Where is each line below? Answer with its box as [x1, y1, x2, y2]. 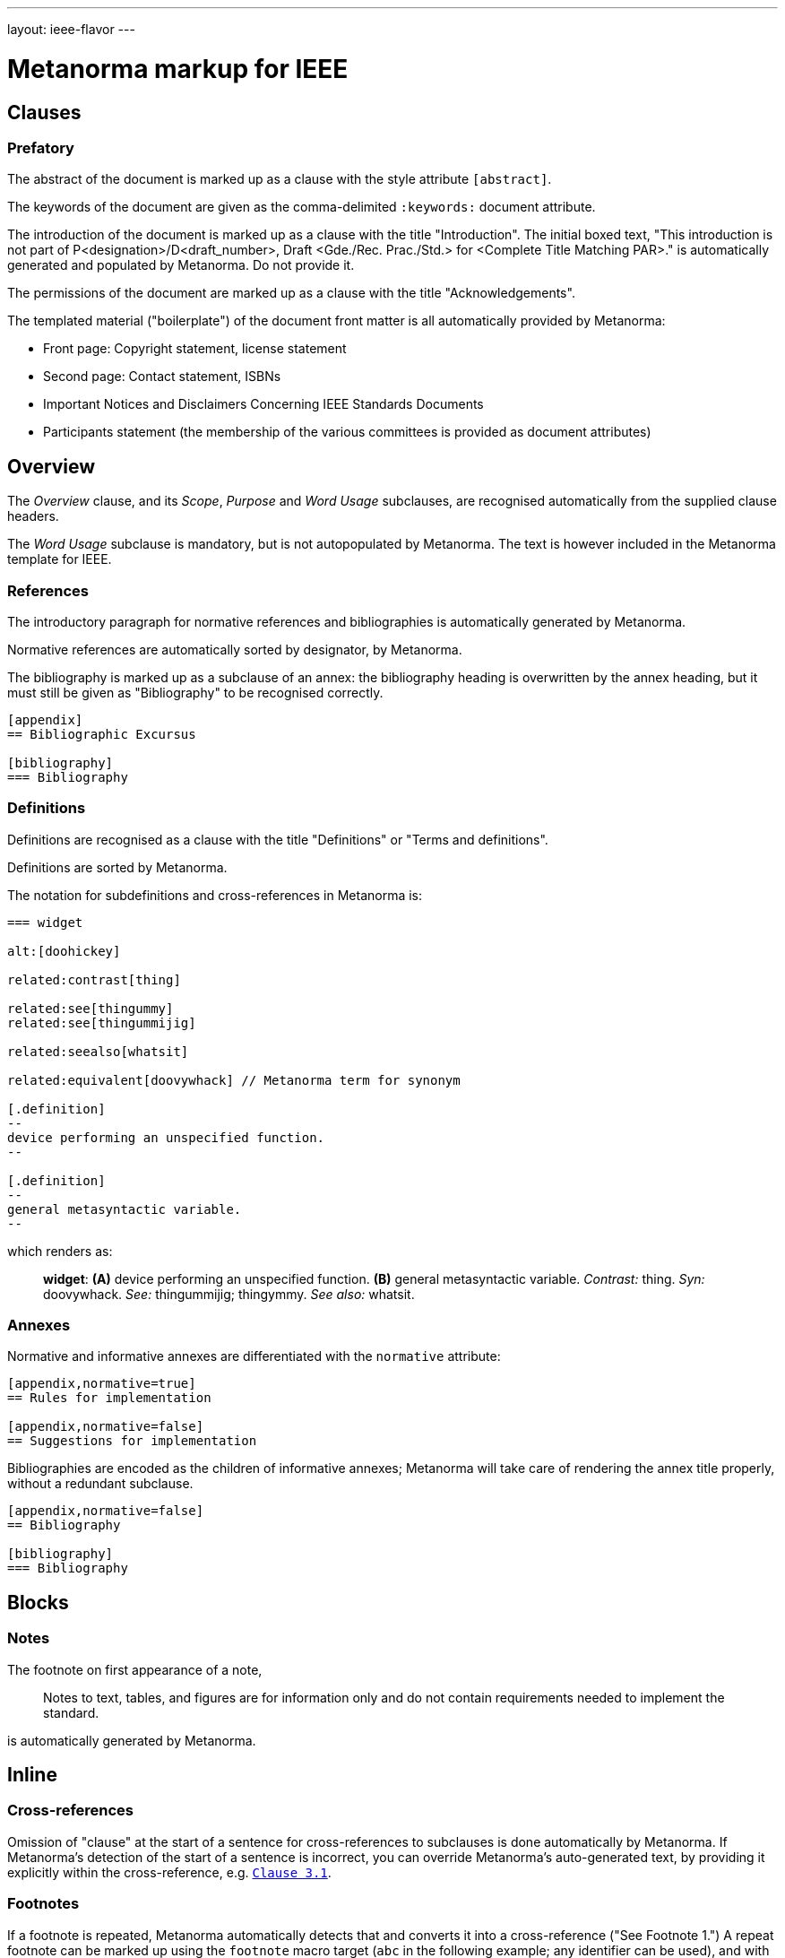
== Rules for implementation [7, 1391, 211, 1406]
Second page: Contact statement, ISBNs [43, 368, 281, 385]
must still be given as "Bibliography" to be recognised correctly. [7, 684, 384, 700]
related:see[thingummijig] [7, 1015, 196, 1030]
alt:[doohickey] [7, 943, 121, 958]
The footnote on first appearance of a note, [7, 1661, 263, 1677]
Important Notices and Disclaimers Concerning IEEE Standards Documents [43, 396, 484, 412]
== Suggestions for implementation [7, 1434, 257, 1449]
